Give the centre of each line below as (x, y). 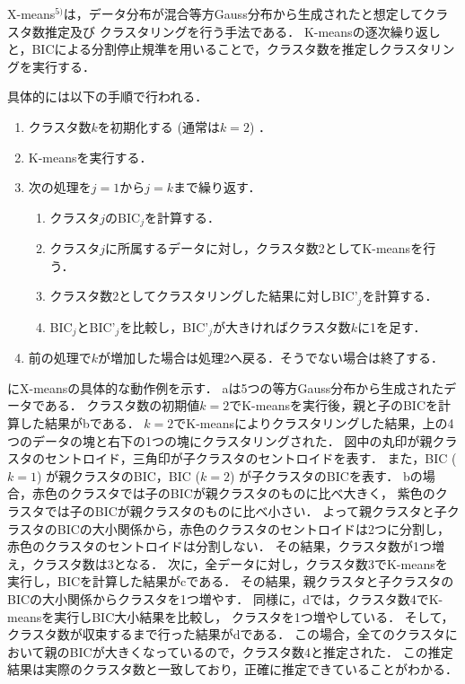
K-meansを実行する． (90, 157)
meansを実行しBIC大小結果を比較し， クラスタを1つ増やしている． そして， (231, 616)
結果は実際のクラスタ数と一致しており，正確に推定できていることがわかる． (232, 669)
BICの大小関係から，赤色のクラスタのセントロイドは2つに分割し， (254, 528)
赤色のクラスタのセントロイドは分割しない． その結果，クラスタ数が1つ (220, 546)
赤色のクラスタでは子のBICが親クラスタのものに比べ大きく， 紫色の (233, 493)
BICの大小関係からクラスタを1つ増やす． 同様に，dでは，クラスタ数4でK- (225, 599)
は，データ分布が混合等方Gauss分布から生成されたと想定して (243, 13)
